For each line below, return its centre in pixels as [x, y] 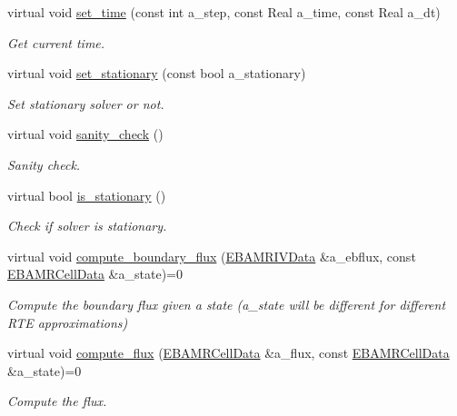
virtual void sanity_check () [85, 134]
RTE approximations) [68, 322]
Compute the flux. [57, 401]
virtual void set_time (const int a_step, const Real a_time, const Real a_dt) [224, 12]
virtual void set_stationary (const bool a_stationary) [157, 73]
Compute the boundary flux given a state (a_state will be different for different [227, 304]
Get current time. [56, 42]
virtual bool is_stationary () [87, 195]
